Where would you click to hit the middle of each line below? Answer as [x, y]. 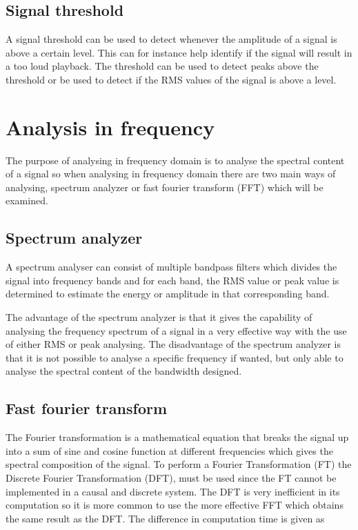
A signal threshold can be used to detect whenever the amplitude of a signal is [171, 39]
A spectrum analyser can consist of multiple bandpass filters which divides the [171, 267]
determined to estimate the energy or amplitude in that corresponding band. [168, 294]
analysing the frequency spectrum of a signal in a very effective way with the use [176, 330]
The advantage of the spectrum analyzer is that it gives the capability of [159, 317]
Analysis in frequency [110, 127]
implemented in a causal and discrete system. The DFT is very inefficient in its [173, 491]
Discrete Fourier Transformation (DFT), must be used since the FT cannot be [171, 478]
